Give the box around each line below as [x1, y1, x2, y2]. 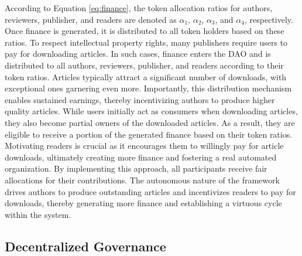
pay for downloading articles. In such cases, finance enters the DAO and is [5, 47, 271, 60]
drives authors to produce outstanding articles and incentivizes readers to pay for [5, 185, 296, 197]
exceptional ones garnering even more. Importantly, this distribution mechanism [5, 82, 292, 94]
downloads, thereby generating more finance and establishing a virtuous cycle [5, 197, 282, 209]
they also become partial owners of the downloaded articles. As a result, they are [5, 116, 295, 128]
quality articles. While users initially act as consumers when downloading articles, [5, 105, 298, 117]
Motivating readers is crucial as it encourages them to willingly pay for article [5, 139, 284, 152]
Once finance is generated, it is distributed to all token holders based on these [5, 25, 284, 37]
